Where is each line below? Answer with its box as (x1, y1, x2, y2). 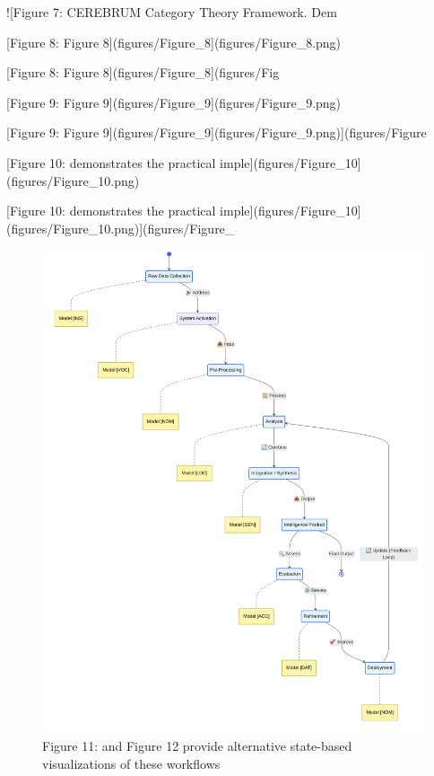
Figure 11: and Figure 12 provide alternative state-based (42, 736, 352, 755)
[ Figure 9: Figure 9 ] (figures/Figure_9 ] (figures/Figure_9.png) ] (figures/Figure (6, 123, 427, 142)
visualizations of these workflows (42, 754, 221, 772)
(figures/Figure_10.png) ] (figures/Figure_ (6, 218, 235, 237)
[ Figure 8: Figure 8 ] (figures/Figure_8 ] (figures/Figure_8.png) (6, 32, 342, 51)
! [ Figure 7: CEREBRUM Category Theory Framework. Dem (6, 3, 337, 21)
